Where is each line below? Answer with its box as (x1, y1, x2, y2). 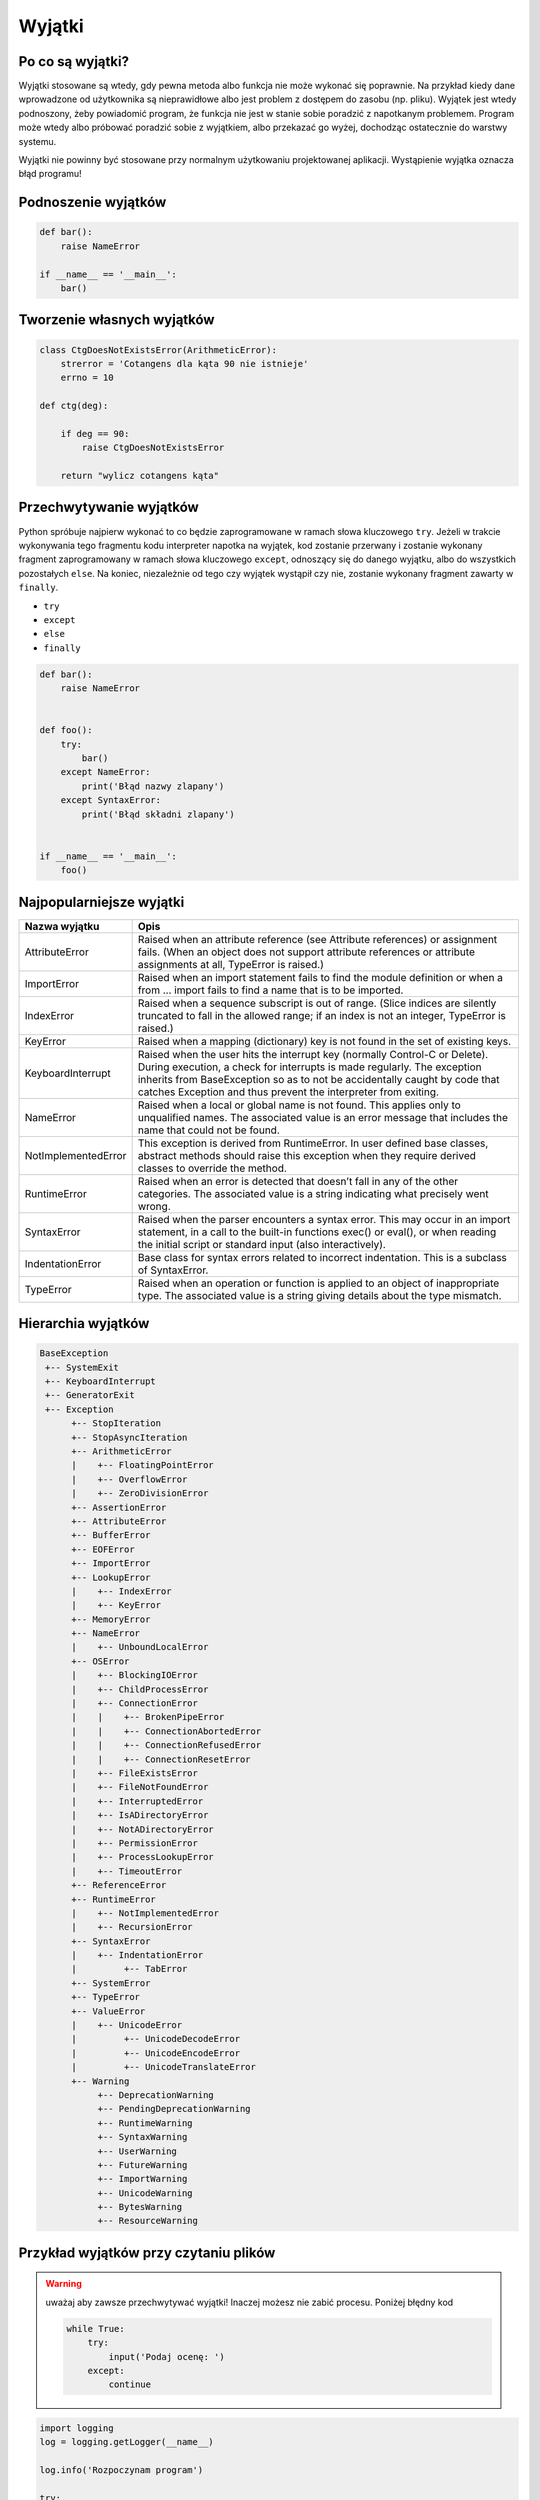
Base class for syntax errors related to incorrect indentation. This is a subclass (137, 1250, 507, 1264)
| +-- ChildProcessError (71, 1683, 209, 1695)
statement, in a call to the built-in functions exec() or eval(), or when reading (137, 1225, 497, 1239)
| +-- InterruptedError (71, 1795, 204, 1807)
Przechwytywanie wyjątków (18, 499, 199, 516)
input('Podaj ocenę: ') (108, 2351, 225, 2362)
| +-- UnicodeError (71, 2020, 183, 2031)
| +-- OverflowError (71, 1473, 188, 1485)
